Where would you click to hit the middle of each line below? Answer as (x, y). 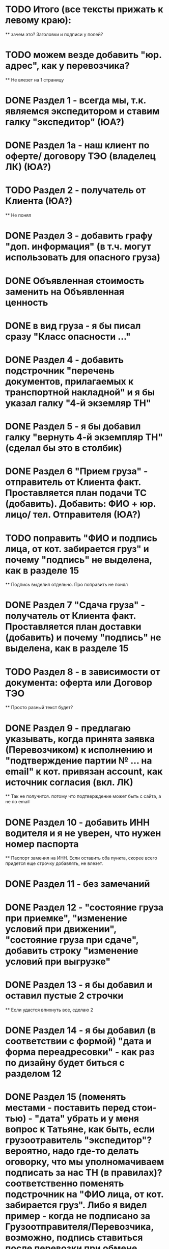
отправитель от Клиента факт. (73, 482)
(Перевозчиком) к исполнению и (79, 750)
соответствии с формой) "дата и (78, 1041)
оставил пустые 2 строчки (64, 996)
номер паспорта (42, 844)
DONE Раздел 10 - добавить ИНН (78, 822)
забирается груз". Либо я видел (76, 1205)
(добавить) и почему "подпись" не (83, 637)
